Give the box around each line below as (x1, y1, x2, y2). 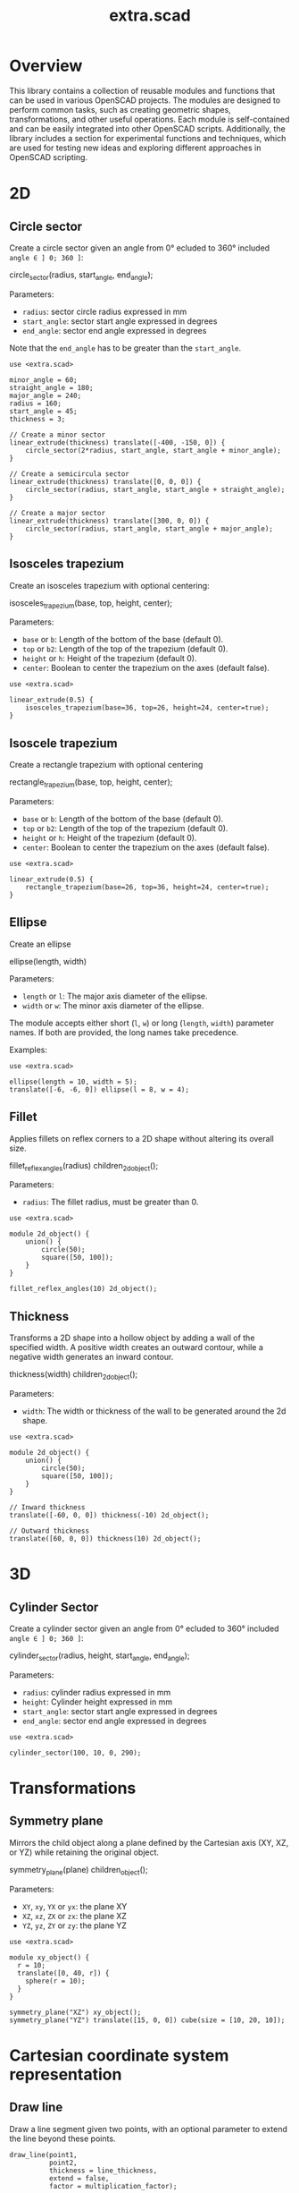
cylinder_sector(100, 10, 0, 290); (9, 1748, 142, 1757)
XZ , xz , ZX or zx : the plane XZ (21, 1910, 128, 1921)
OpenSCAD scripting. (9, 151, 87, 162)
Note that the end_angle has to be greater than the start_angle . (9, 342, 242, 353)
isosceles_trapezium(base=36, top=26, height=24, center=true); (25, 703, 270, 712)
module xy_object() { (9, 1952, 90, 1962)
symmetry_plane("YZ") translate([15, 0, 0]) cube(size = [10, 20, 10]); (9, 2015, 286, 2025)
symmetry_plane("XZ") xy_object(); (9, 2008, 142, 2017)
